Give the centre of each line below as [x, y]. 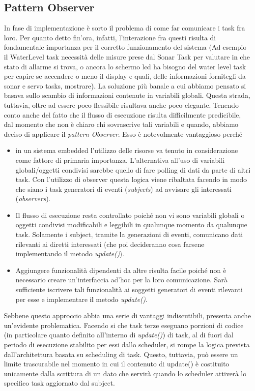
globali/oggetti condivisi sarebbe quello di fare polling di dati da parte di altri [133, 169]
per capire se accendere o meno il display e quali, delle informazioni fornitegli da [125, 76]
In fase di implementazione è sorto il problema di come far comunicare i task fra [125, 28]
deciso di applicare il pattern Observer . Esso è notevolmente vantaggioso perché [123, 134]
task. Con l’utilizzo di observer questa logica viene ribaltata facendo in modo [131, 179]
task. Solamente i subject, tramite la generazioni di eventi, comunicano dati [129, 234]
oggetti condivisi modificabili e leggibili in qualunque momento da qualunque [131, 225]
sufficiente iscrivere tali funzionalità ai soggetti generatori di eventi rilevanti [129, 289]
